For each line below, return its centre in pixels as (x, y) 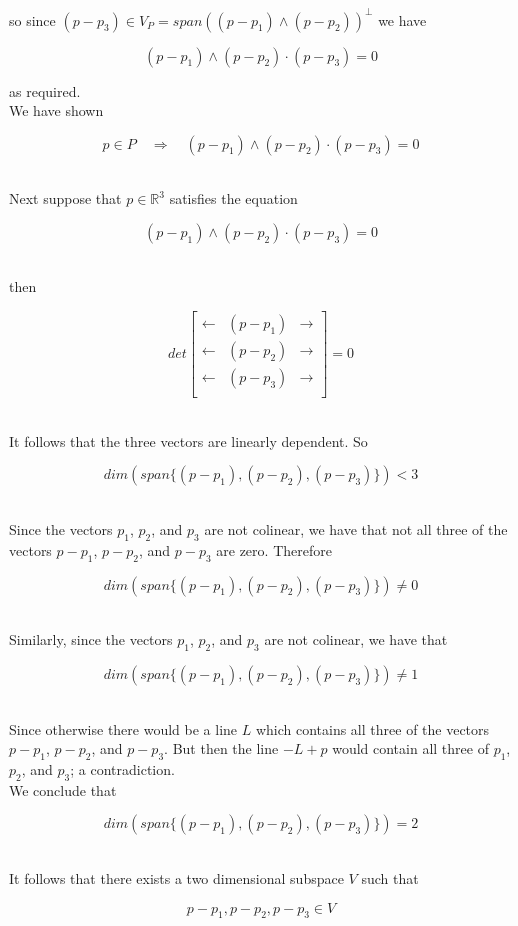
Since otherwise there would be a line (123, 728)
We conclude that (63, 789)
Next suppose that (65, 198)
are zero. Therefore (274, 549)
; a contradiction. (122, 768)
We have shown (56, 110)
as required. (45, 90)
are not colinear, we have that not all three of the (356, 528)
